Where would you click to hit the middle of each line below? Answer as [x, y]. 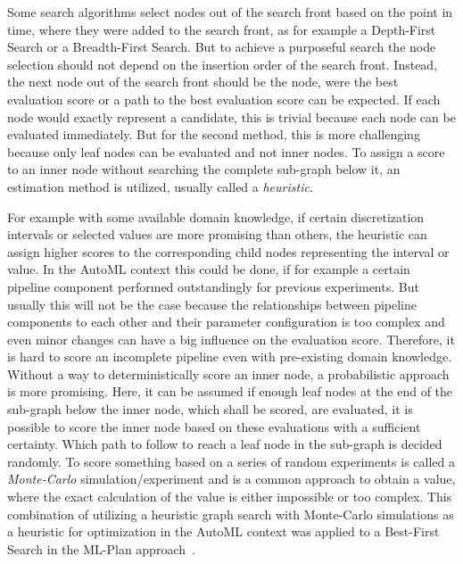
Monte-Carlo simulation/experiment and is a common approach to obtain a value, [231, 479]
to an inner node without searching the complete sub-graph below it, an [204, 169]
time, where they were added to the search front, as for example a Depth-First [222, 29]
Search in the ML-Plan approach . [101, 548]
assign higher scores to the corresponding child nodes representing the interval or [228, 251]
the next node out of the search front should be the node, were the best [203, 82]
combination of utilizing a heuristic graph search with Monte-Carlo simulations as [231, 514]
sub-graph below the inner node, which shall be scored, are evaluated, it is [210, 409]
